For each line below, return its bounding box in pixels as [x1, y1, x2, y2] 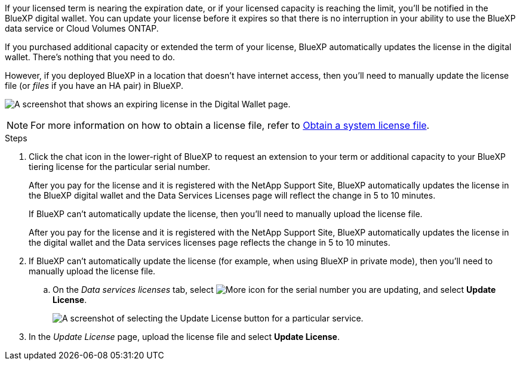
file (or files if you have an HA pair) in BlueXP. [5, 81, 183, 91]
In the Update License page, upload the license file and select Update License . [29, 332, 340, 342]
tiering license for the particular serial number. [29, 162, 211, 172]
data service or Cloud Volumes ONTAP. [5, 23, 159, 33]
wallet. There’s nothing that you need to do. [5, 52, 176, 62]
